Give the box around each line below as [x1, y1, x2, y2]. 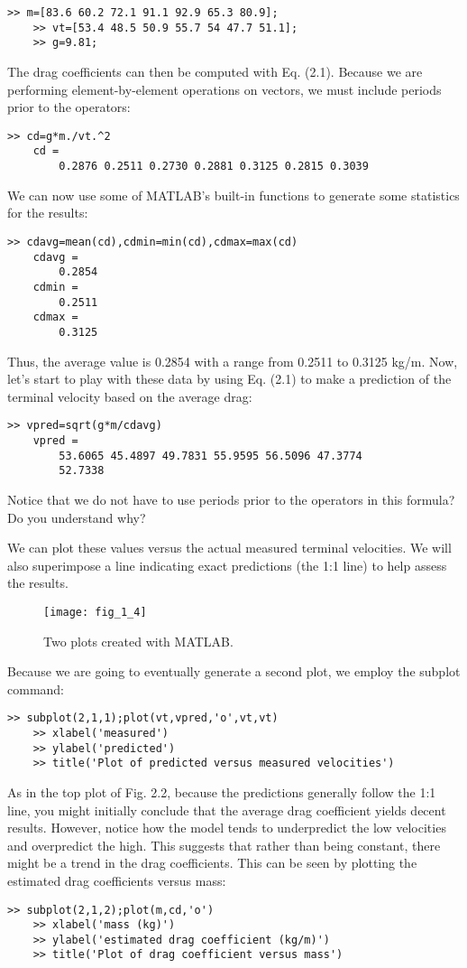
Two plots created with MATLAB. [43, 631, 233, 650]
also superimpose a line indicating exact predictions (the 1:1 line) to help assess [7, 555, 447, 574]
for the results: [7, 203, 88, 222]
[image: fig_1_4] [43, 605, 147, 619]
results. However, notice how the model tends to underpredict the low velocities [7, 818, 446, 837]
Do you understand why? [7, 507, 146, 526]
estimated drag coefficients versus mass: [7, 870, 226, 889]
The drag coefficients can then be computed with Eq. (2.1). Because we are [7, 61, 423, 80]
